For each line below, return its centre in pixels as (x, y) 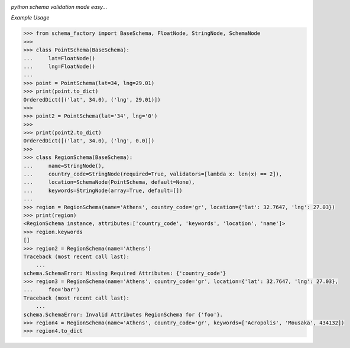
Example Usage (30, 18)
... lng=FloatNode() (59, 66)
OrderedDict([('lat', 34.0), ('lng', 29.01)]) (92, 100)
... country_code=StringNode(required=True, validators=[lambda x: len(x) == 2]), (153, 174)
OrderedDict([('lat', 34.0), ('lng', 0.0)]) (89, 141)
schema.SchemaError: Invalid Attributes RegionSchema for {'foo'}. (123, 314)
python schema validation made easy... (59, 7)
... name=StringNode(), (64, 166)
